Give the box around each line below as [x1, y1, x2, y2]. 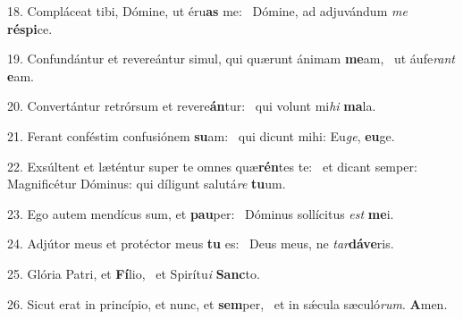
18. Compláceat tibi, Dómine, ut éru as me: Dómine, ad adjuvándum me [7, 2, 408, 20]
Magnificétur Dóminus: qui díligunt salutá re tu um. [7, 174, 286, 193]
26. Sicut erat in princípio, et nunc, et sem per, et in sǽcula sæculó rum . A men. [7, 294, 448, 313]
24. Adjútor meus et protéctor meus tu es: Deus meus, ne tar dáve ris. [7, 234, 394, 253]
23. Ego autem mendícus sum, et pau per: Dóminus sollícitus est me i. [7, 204, 394, 222]
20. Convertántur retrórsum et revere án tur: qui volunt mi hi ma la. [7, 97, 376, 115]
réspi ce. [7, 19, 53, 38]
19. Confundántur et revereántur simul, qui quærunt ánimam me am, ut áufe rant [7, 49, 456, 68]
